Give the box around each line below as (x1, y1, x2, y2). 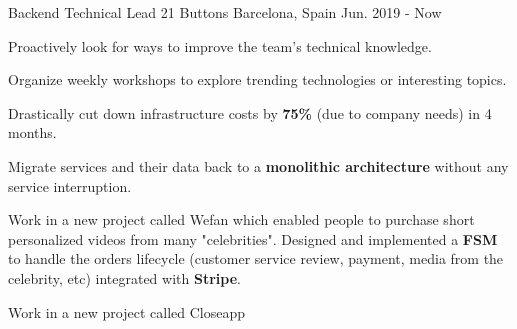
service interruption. (8, 175, 132, 196)
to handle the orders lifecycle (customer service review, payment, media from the (8, 248, 504, 269)
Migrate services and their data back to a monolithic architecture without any (8, 155, 509, 176)
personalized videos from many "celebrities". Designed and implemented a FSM (8, 228, 498, 249)
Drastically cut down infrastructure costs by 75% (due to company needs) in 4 (8, 102, 492, 123)
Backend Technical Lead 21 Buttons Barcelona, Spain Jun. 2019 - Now (8, 2, 442, 22)
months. (8, 122, 57, 143)
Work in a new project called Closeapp (8, 301, 245, 322)
